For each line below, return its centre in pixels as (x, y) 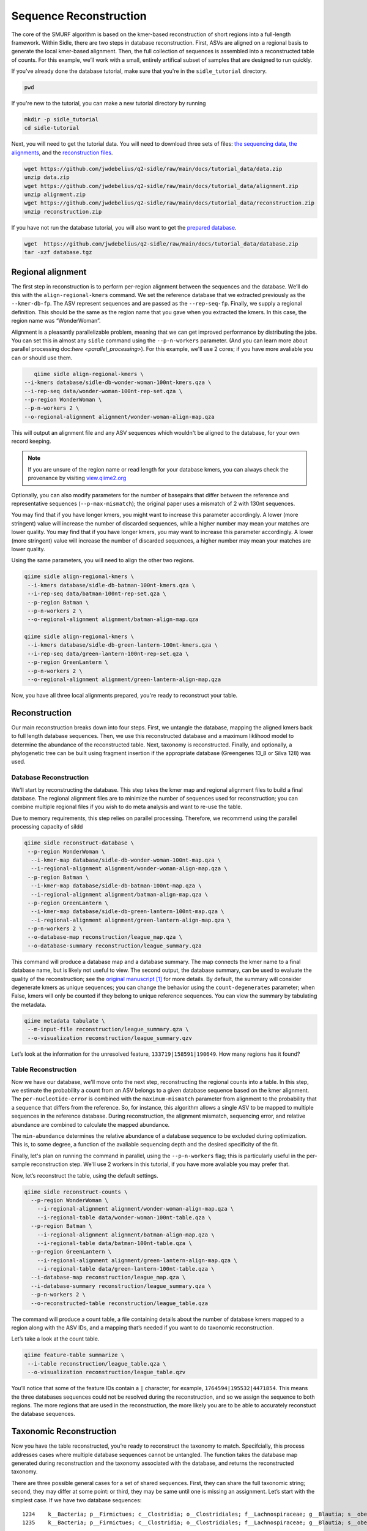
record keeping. (31, 442)
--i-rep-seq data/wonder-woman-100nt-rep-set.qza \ (103, 391)
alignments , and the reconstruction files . (62, 152)
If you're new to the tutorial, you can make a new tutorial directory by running (109, 103)
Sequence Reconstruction (79, 16)
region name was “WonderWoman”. (56, 321)
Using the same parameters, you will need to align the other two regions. (103, 560)
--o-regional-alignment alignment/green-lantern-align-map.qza (124, 679)
